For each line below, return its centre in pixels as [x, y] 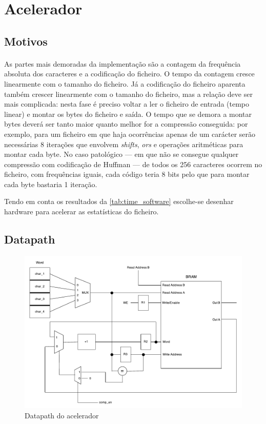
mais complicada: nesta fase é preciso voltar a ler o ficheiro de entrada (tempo [127, 104]
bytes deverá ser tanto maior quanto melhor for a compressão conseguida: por [126, 124]
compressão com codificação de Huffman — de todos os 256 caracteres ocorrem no [133, 164]
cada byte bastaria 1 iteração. [51, 184]
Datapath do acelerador [62, 415]
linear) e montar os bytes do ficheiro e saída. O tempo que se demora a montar [128, 114]
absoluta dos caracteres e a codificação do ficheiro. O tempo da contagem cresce [129, 74]
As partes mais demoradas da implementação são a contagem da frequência [122, 63]
